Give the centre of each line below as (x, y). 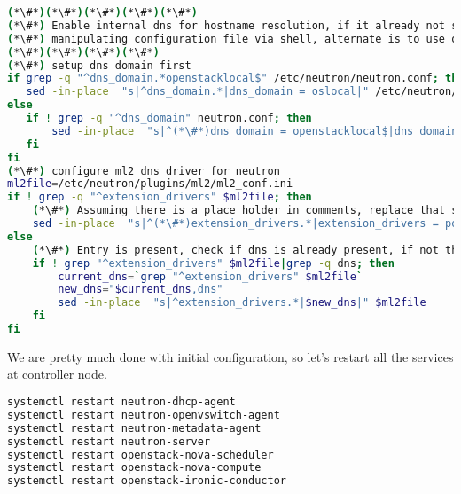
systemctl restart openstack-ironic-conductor (147, 481)
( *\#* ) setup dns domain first (99, 65)
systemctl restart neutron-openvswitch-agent (144, 415)
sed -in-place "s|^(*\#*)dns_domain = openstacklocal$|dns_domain (255, 131)
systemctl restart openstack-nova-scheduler (141, 455)
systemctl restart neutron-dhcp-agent (121, 402)
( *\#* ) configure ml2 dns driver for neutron (144, 171)
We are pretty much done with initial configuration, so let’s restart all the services (230, 356)
